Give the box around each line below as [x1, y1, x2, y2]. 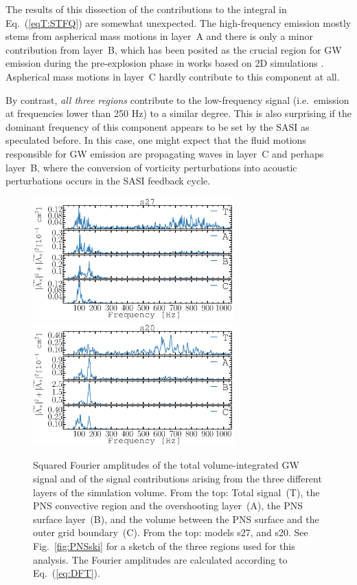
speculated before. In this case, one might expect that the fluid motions [5, 133, 306, 147]
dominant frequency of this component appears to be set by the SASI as [5, 119, 310, 134]
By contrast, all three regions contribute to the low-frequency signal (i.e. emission [5, 92, 349, 107]
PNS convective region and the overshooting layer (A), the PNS [33, 498, 303, 513]
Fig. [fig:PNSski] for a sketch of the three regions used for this [33, 539, 295, 553]
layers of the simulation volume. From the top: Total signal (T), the [33, 485, 320, 499]
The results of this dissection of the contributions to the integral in [5, 2, 287, 16]
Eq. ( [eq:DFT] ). [33, 566, 100, 580]
